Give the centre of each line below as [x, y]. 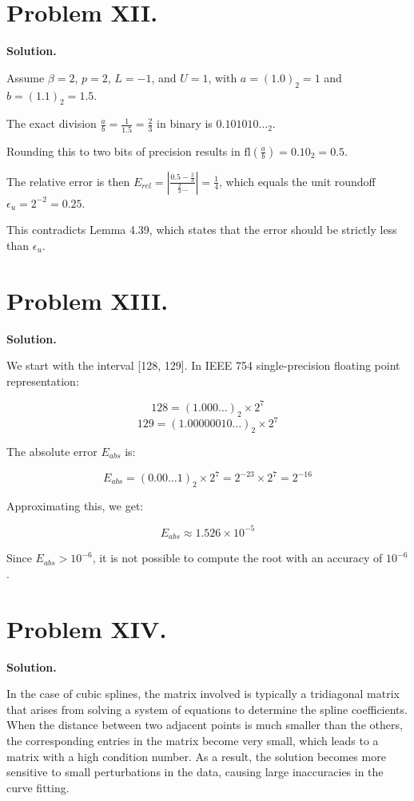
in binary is [185, 123]
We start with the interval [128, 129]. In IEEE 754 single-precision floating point [203, 365]
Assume [26, 77]
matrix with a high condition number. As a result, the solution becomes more [196, 756]
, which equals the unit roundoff [297, 181]
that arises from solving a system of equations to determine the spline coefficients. [207, 709]
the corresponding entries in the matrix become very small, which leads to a [193, 741]
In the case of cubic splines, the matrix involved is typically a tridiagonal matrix [203, 694]
